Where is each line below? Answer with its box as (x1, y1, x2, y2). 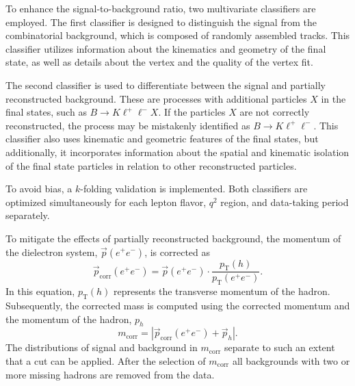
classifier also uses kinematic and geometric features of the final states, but (5, 131, 319, 146)
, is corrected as (144, 244, 211, 259)
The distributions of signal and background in (5, 340, 198, 355)
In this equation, (5, 284, 75, 298)
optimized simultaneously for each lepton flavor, (5, 194, 207, 209)
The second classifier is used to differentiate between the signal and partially (5, 77, 326, 92)
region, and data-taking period (220, 194, 349, 209)
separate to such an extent (224, 340, 335, 355)
